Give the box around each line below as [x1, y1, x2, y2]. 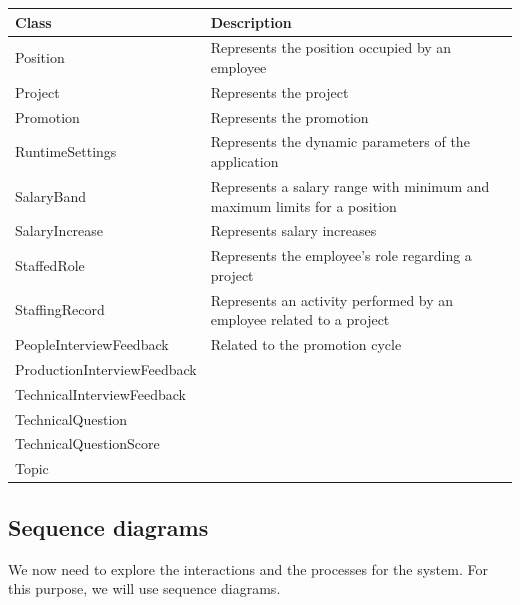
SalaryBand [15, 185, 87, 206]
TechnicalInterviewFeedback [15, 383, 186, 404]
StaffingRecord [15, 299, 105, 320]
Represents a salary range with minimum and [210, 175, 490, 196]
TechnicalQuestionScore [15, 433, 160, 454]
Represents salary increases [210, 220, 377, 241]
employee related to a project [210, 309, 390, 330]
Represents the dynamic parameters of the [210, 131, 470, 152]
